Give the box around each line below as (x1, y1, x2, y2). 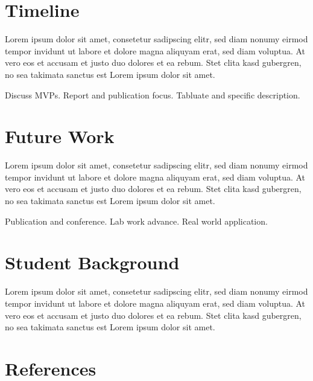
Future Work (5, 124, 115, 149)
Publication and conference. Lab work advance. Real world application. (5, 214, 268, 227)
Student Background (5, 250, 180, 275)
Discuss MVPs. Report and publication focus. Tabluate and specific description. (5, 88, 300, 101)
